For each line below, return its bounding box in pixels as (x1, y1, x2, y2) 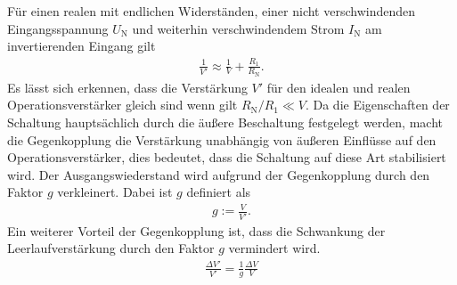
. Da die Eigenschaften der (305, 95, 450, 114)
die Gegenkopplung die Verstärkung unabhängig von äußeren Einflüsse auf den (7, 130, 437, 149)
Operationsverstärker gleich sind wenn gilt (7, 95, 238, 114)
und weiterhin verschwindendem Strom (132, 19, 345, 37)
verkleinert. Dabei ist (57, 183, 173, 201)
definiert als (186, 183, 251, 201)
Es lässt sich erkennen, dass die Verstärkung (7, 77, 248, 96)
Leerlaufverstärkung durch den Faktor (7, 239, 215, 257)
